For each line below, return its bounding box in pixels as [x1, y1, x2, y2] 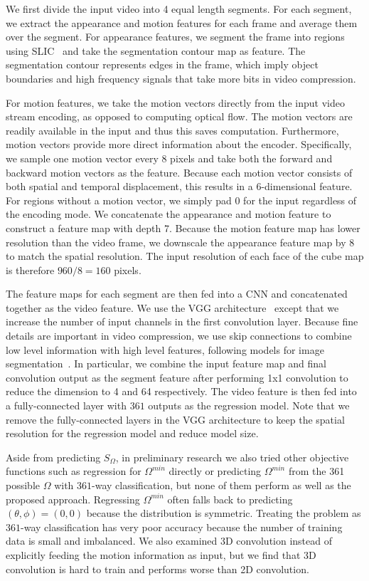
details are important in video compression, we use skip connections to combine [6, 328, 352, 343]
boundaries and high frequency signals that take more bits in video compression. [6, 70, 356, 85]
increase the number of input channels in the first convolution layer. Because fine [6, 314, 358, 329]
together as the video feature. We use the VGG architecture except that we [6, 300, 339, 315]
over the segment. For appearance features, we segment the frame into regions [6, 29, 345, 44]
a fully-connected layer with [6, 398, 127, 413]
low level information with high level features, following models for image [6, 342, 324, 357]
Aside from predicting [6, 449, 101, 464]
